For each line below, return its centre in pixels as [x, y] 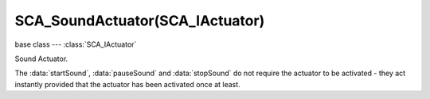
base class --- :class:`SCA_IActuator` [76, 44]
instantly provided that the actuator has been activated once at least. [127, 84]
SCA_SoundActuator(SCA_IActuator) [140, 21]
